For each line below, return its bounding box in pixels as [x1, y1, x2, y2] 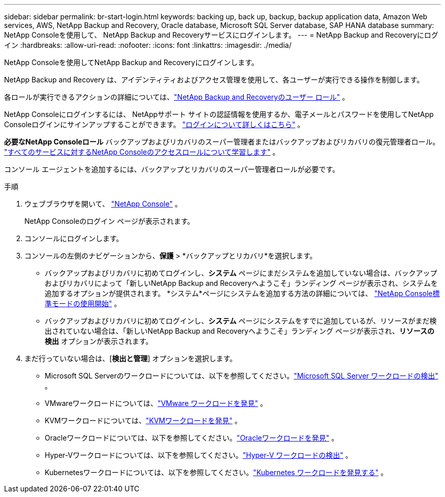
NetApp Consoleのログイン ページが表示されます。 [24, 217, 195, 225]
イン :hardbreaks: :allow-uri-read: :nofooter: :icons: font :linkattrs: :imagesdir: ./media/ [4, 41, 292, 49]
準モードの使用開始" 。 [45, 299, 121, 308]
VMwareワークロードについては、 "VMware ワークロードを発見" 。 [45, 399, 267, 407]
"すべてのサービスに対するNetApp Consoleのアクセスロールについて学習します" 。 [4, 148, 280, 156]
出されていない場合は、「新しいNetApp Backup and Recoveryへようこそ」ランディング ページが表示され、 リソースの [45, 327, 435, 335]
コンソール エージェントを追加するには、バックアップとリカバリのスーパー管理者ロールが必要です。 [4, 165, 340, 173]
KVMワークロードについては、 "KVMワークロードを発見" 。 [45, 416, 242, 425]
